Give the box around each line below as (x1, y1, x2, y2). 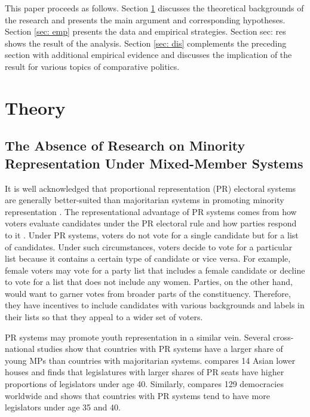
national (5, 342, 35, 355)
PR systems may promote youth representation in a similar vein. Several (5, 330, 271, 343)
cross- (272, 330, 294, 343)
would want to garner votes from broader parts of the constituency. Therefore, (5, 287, 291, 299)
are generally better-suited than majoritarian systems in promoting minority (5, 194, 284, 206)
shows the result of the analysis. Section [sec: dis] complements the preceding (5, 36, 287, 49)
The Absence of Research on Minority (5, 136, 245, 155)
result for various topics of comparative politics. (5, 60, 180, 72)
